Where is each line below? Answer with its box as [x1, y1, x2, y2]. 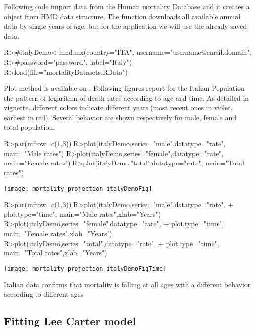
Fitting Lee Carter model [4, 313, 136, 328]
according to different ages [4, 289, 84, 299]
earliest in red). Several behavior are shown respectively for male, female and [4, 112, 237, 122]
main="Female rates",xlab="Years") [4, 228, 112, 238]
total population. [4, 122, 55, 132]
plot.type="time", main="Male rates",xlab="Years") [4, 208, 161, 219]
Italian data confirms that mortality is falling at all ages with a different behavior [4, 279, 251, 290]
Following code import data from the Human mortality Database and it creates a [4, 1, 250, 11]
